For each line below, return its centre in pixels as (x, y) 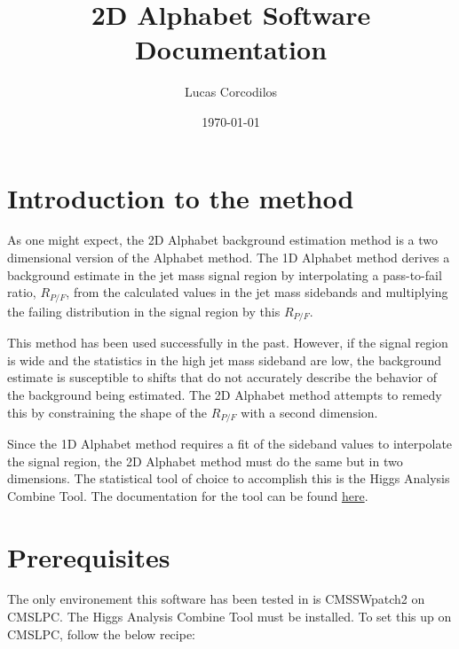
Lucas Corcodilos (231, 92)
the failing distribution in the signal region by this (144, 311)
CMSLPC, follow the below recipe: (101, 633)
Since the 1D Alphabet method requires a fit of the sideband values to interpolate (230, 443)
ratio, (22, 292)
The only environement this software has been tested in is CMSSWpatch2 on (216, 599)
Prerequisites (89, 556)
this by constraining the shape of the (107, 412)
